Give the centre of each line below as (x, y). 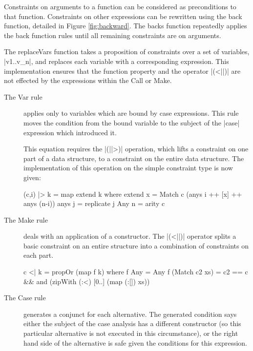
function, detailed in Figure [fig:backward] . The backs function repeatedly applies (126, 26)
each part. (39, 255)
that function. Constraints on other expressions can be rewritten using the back (123, 16)
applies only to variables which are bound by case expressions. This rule (131, 113)
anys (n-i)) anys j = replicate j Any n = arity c (94, 203)
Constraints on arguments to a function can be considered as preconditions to (120, 6)
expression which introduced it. (70, 132)
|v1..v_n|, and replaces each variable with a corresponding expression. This (116, 61)
